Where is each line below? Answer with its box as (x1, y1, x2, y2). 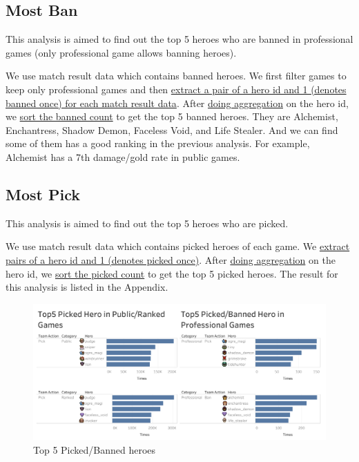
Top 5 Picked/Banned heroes (33, 442, 156, 456)
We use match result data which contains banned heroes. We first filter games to (6, 68, 347, 83)
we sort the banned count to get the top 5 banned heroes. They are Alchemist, (6, 109, 338, 124)
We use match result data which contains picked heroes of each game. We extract (6, 239, 350, 253)
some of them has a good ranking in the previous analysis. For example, (6, 136, 310, 151)
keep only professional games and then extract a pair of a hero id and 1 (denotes (6, 81, 347, 96)
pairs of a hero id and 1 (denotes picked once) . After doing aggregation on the (6, 252, 336, 267)
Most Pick (6, 183, 80, 204)
